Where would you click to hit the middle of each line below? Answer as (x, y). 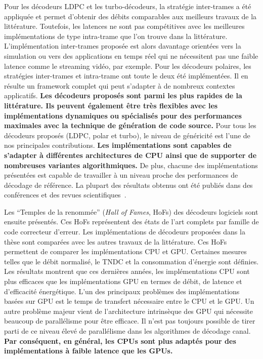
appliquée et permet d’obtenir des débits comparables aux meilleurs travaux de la (130, 16)
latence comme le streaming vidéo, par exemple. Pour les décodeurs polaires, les (128, 66)
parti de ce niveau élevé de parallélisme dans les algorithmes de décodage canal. (127, 331)
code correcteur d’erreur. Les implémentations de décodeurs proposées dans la (125, 232)
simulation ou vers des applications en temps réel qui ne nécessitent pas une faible (131, 55)
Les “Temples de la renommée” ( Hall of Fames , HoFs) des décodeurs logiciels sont (131, 211)
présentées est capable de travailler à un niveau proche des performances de (121, 175)
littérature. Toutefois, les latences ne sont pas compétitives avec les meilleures (124, 26)
